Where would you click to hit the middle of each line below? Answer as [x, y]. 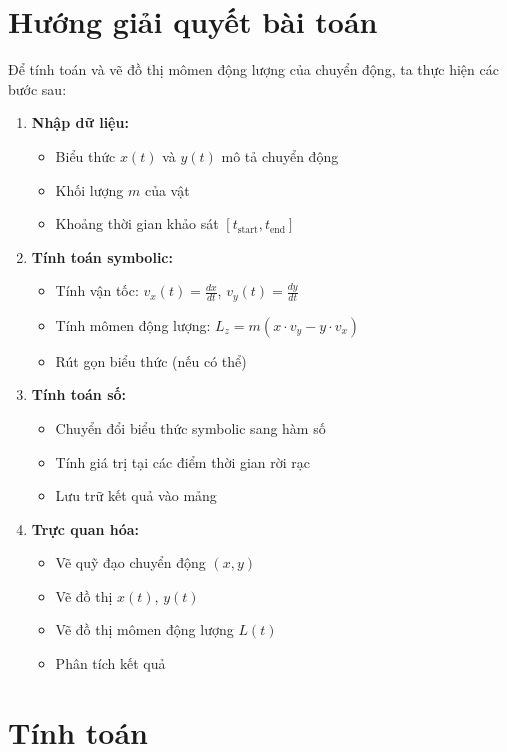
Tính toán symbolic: [102, 256]
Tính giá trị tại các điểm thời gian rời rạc [183, 461]
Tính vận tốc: [97, 290]
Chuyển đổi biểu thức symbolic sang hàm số [190, 427]
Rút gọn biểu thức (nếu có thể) [151, 360]
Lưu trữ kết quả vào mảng [136, 495]
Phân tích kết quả [110, 663]
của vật [167, 189]
